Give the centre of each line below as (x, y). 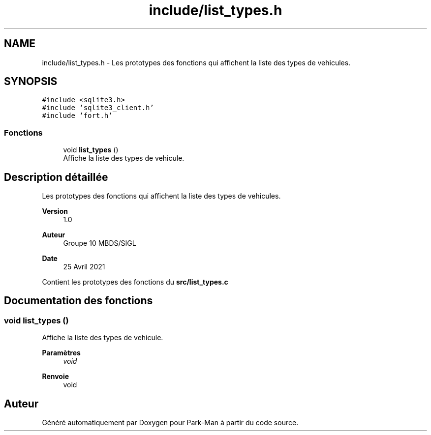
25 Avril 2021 (84, 267)
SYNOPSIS (31, 82)
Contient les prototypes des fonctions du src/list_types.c (135, 282)
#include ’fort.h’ (77, 116)
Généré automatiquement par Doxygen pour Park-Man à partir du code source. (170, 423)
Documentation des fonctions (78, 301)
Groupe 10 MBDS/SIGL (100, 243)
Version (55, 211)
